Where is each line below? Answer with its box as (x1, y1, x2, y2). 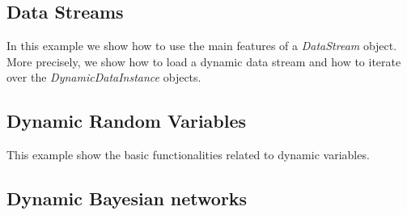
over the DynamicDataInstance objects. (6, 69, 201, 86)
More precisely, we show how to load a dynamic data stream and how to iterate (6, 53, 401, 70)
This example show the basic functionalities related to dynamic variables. (6, 146, 370, 163)
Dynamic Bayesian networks (6, 186, 248, 211)
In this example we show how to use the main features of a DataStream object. (6, 37, 397, 54)
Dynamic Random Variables (6, 108, 247, 133)
